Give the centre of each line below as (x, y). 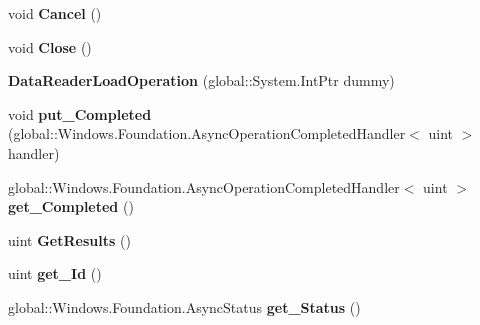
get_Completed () (71, 206)
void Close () (50, 46)
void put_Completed (80, 113)
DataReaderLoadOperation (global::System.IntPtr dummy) (201, 80)
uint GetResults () (69, 239)
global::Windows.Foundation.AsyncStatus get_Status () (184, 306)
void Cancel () (55, 13)
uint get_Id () (55, 273)
